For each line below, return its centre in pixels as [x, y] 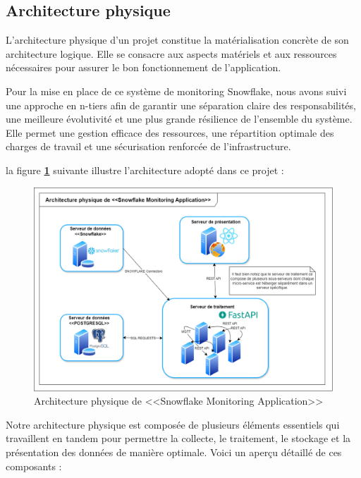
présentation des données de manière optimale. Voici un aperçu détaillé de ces [174, 452]
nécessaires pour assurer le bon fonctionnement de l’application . [143, 67]
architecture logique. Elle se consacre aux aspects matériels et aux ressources [171, 53]
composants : [34, 466]
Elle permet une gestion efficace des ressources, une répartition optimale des [170, 132]
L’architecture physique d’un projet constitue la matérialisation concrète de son [177, 40]
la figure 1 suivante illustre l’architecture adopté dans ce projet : [145, 170]
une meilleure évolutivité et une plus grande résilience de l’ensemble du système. [179, 119]
